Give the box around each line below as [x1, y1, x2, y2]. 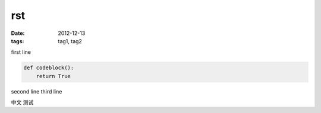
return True [36, 73, 71, 79]
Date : [11, 30, 25, 37]
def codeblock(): [23, 64, 74, 71]
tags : [11, 37, 24, 44]
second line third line [11, 88, 62, 95]
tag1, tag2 [58, 37, 83, 44]
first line [11, 49, 31, 56]
